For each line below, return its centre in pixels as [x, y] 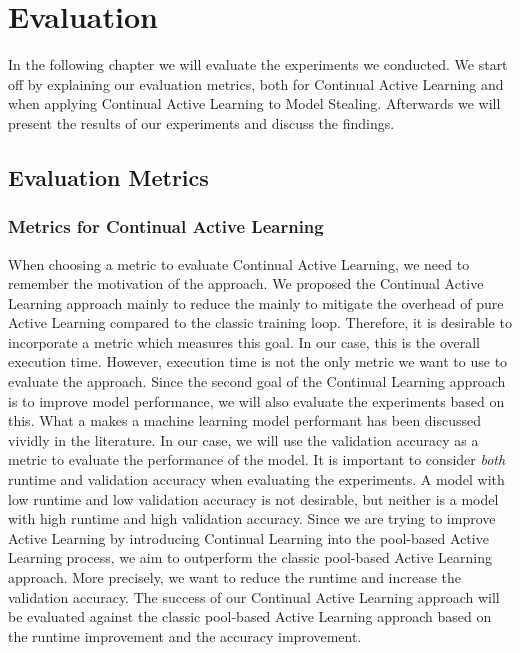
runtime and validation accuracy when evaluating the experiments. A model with [256, 479]
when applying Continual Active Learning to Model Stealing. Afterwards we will [254, 103]
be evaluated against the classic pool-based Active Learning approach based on [250, 616]
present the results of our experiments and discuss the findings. [201, 122]
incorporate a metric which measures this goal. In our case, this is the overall [244, 341]
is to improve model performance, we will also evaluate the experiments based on [256, 400]
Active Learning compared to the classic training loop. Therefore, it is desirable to [260, 322]
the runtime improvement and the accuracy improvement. [185, 635]
